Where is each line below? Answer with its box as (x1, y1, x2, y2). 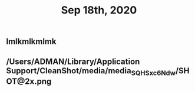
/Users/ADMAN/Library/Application (6, 56, 140, 66)
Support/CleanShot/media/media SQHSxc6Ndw (6, 66, 176, 77)
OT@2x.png (6, 76, 52, 86)
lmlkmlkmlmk (6, 36, 57, 47)
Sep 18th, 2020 (61, 4, 137, 17)
